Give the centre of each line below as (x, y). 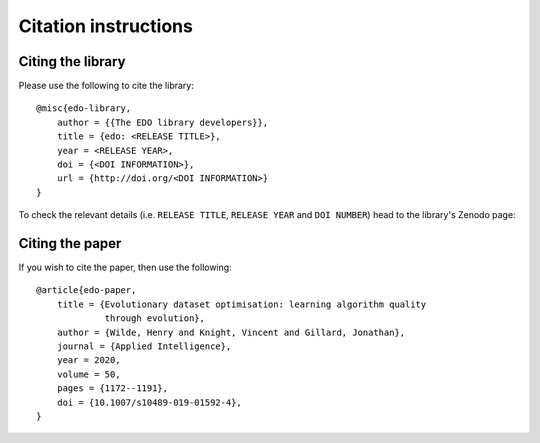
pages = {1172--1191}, (112, 388)
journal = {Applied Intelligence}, (144, 346)
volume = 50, (88, 374)
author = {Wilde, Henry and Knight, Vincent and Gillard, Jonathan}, (231, 332)
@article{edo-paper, (86, 290)
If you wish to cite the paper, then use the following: (125, 267)
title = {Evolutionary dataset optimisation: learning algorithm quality (241, 304)
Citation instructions (106, 26)
